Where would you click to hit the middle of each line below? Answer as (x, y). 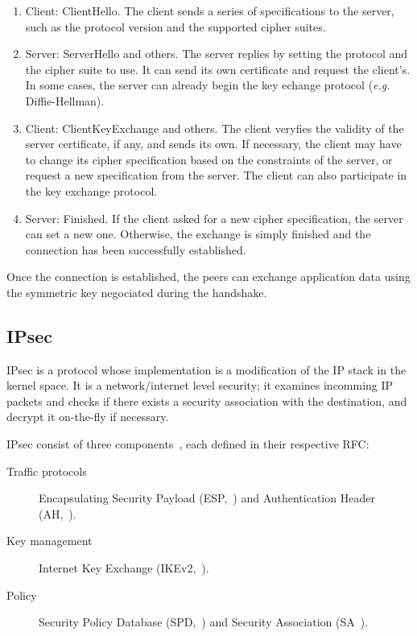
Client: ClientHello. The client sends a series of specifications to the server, (210, 10)
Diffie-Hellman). (65, 100)
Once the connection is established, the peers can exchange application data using (208, 277)
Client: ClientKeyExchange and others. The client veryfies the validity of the (215, 128)
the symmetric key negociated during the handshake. (137, 292)
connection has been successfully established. (136, 249)
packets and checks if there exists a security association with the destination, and (207, 401)
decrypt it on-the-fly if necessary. (88, 417)
